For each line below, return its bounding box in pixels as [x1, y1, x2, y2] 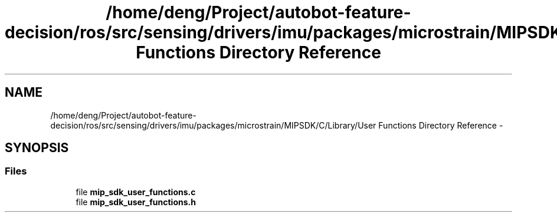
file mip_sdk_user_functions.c [76, 186, 196, 197]
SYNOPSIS [5, 140, 69, 156]
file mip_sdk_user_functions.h [76, 196, 196, 207]
